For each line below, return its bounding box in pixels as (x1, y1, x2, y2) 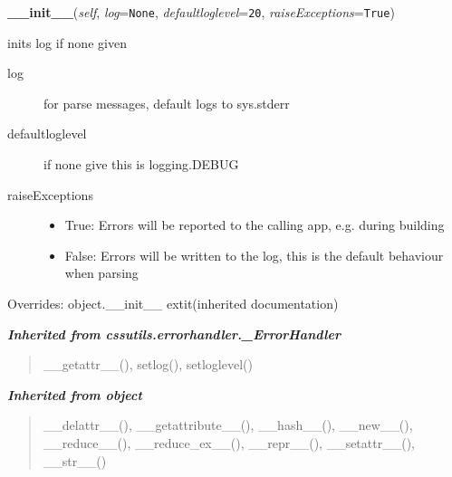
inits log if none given (7, 33, 127, 52)
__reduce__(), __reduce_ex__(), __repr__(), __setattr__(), (43, 433, 415, 452)
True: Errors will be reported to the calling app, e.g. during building (64, 215, 445, 234)
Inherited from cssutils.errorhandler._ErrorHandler (7, 324, 341, 343)
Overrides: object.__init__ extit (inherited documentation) (7, 294, 339, 312)
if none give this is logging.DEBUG (43, 155, 239, 174)
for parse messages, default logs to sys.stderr (43, 93, 290, 112)
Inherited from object (7, 385, 142, 404)
